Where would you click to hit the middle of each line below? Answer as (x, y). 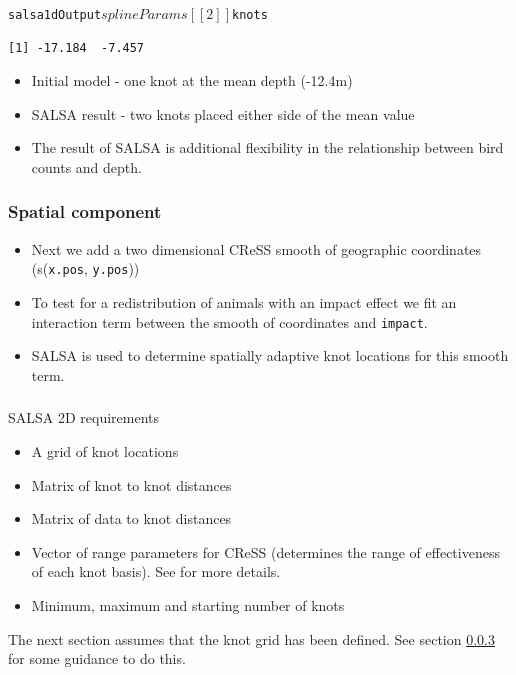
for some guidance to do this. (97, 658)
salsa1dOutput (55, 14)
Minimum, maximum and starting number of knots (188, 604)
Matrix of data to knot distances (131, 518)
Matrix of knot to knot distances (131, 484)
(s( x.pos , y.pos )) (85, 268)
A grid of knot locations (105, 450)
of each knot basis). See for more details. (156, 571)
